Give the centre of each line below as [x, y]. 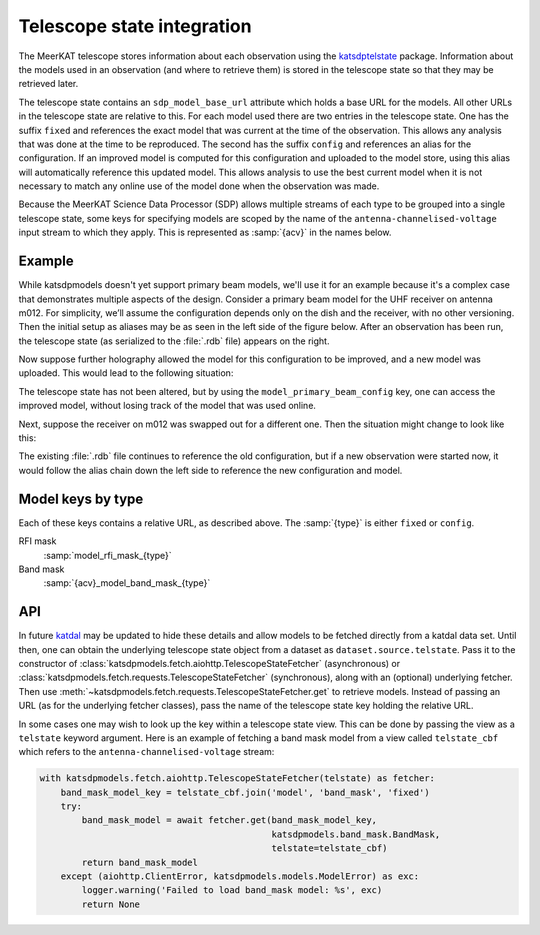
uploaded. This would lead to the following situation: [126, 373]
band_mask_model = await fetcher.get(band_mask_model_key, [229, 820]
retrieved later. [48, 84]
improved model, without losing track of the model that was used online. [167, 406]
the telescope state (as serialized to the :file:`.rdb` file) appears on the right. [174, 341]
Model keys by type [81, 498]
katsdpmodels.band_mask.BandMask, [356, 834]
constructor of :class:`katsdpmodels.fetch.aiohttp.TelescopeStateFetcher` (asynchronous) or [209, 663]
